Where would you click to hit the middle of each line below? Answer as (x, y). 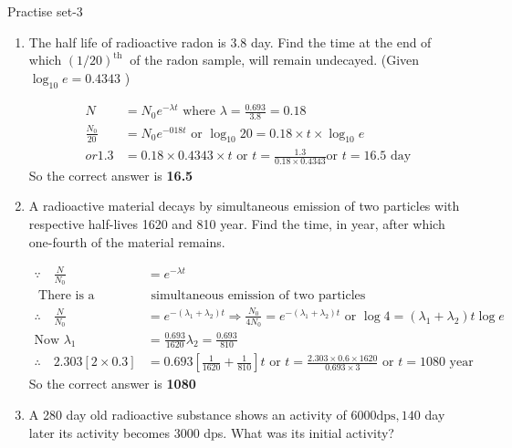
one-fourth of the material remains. (127, 241)
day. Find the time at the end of (341, 42)
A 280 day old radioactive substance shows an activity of (188, 415)
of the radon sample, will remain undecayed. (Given (275, 60)
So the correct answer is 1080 (112, 384)
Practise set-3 (45, 11)
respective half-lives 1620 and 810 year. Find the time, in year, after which (237, 224)
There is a (67, 296)
